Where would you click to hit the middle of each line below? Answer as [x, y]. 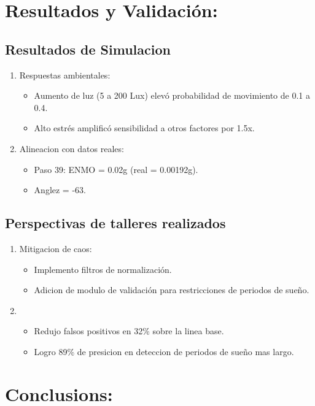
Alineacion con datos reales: [72, 148]
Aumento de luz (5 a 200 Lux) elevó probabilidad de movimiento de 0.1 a [172, 95]
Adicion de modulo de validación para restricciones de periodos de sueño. [172, 290]
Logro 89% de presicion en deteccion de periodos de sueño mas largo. [164, 351]
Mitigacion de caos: [56, 248]
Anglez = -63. [60, 190]
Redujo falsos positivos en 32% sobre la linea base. [129, 331]
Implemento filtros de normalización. [103, 269]
